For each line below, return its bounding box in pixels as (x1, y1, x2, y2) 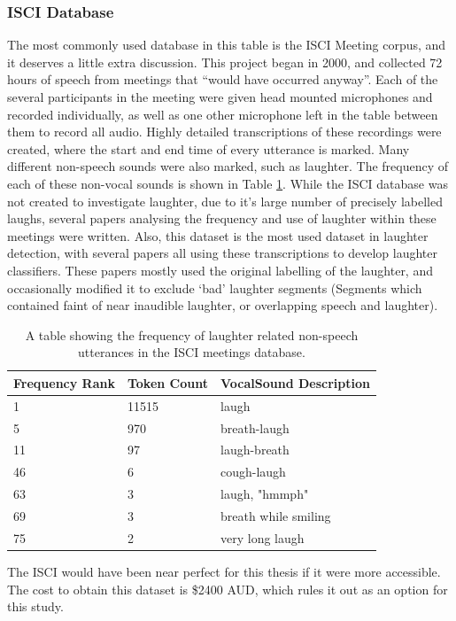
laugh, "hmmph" (220, 485, 309, 503)
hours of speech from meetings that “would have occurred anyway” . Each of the (7, 70, 438, 89)
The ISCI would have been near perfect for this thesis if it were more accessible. (7, 562, 441, 580)
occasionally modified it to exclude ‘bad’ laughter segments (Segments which (7, 278, 422, 297)
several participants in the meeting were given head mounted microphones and (7, 88, 433, 105)
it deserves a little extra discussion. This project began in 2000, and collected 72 (7, 52, 443, 71)
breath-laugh (220, 418, 290, 437)
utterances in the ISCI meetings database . (78, 343, 305, 361)
